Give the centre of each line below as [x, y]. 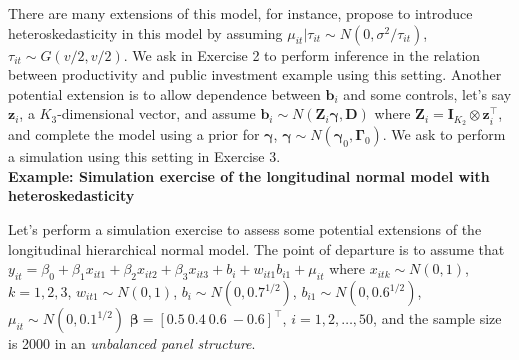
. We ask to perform [444, 134]
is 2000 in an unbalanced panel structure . [132, 343]
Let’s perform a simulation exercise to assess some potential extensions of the [245, 229]
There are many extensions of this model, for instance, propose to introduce [240, 13]
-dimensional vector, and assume [156, 113]
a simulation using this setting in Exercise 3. [144, 156]
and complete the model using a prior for [134, 134]
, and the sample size [437, 318]
